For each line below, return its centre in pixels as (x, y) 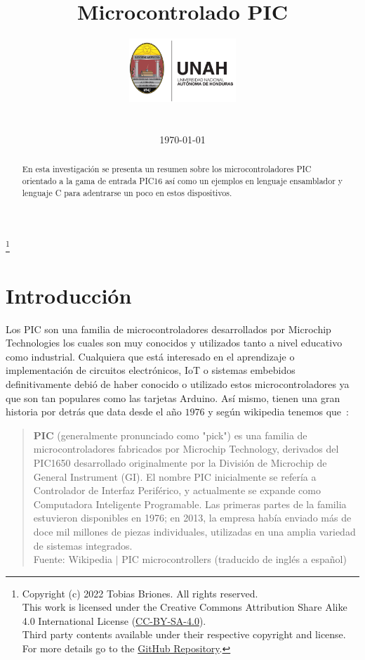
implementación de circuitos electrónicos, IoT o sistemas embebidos (151, 370)
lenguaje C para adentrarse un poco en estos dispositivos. (127, 192)
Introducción (69, 295)
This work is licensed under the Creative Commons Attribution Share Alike (185, 607)
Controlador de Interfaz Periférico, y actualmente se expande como (177, 490)
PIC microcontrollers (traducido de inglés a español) (234, 559)
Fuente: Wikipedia (73, 559)
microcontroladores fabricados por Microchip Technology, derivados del (186, 449)
